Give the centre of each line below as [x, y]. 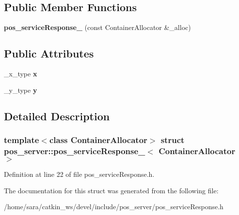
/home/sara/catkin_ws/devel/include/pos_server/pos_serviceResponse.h [114, 207]
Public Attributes [49, 53]
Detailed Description [57, 116]
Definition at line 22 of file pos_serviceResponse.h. [79, 174]
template [22, 139]
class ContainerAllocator [98, 139]
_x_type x [21, 73]
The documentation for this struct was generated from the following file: [111, 190]
